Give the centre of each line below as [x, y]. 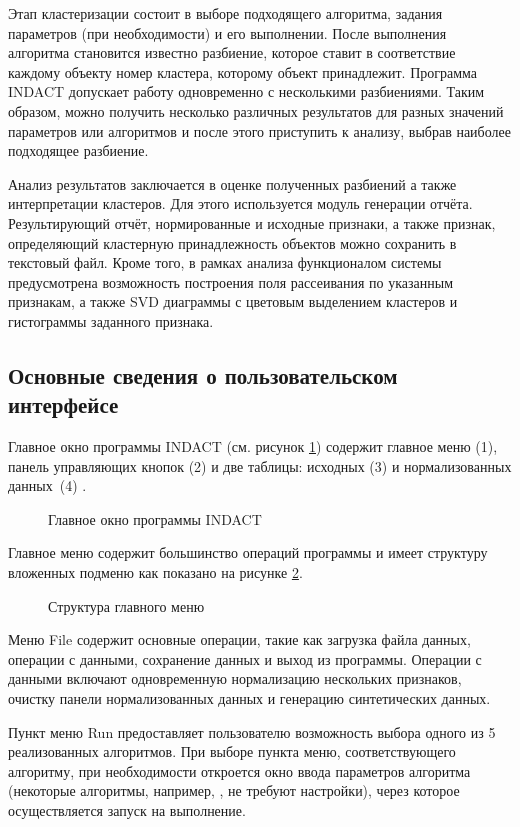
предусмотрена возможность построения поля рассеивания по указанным [231, 281]
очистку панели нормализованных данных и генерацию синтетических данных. [249, 698]
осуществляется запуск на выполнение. [127, 810]
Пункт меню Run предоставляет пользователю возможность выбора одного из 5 [252, 731]
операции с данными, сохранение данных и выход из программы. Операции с [245, 658]
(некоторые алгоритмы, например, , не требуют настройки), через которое [234, 790]
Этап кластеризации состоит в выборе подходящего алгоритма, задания [225, 13]
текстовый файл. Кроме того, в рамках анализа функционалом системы [225, 262]
